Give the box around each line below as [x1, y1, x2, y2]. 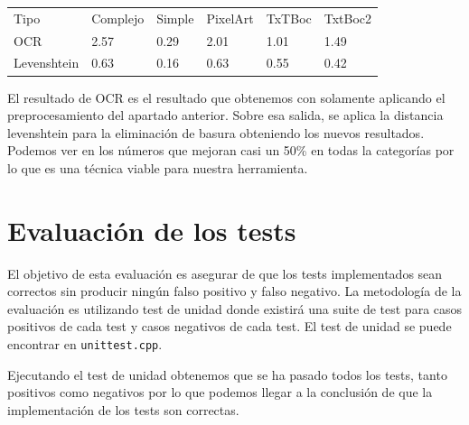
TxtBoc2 [324, 8, 372, 27]
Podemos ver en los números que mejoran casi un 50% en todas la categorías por [7, 141, 455, 160]
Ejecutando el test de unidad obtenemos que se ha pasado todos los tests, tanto [7, 365, 447, 383]
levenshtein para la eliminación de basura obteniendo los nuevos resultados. [7, 123, 425, 142]
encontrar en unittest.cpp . [7, 335, 163, 353]
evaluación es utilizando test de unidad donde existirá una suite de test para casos [7, 299, 463, 318]
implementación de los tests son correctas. [7, 400, 239, 419]
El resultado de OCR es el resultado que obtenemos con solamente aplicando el [7, 88, 446, 106]
